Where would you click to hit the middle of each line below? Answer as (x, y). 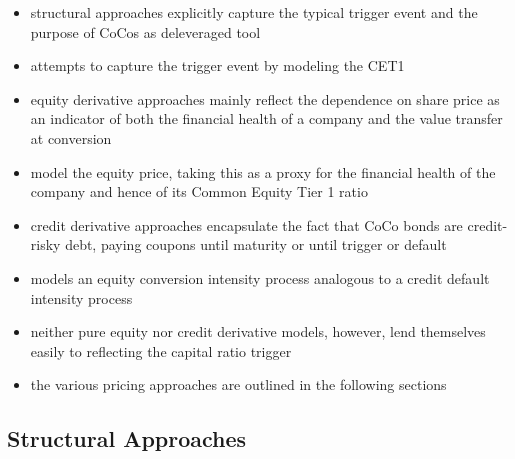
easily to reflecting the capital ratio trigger (161, 350)
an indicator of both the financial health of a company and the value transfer (266, 118)
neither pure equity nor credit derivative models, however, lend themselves (258, 331)
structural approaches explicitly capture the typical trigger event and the (254, 12)
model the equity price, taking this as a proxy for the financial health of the (263, 171)
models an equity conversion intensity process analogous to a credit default (260, 277)
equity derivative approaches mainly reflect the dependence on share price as (265, 98)
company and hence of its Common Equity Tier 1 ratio (199, 191)
